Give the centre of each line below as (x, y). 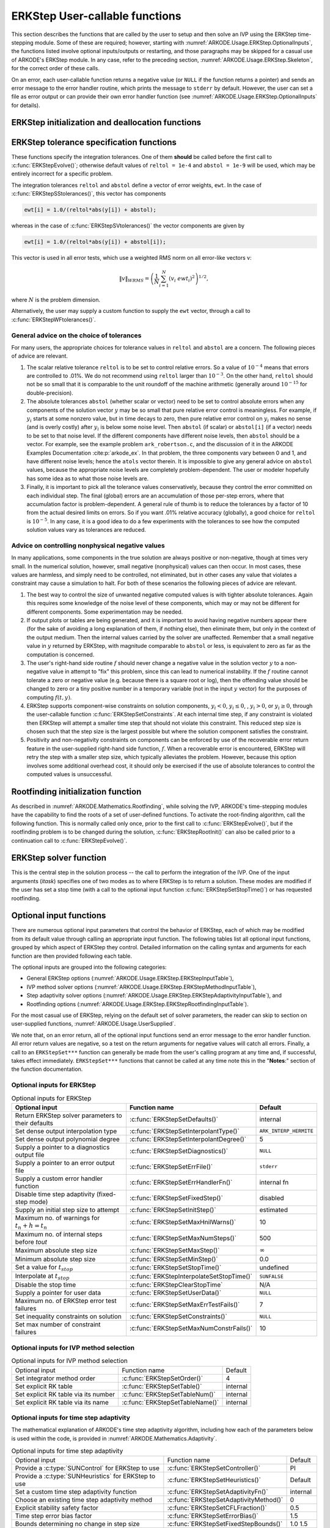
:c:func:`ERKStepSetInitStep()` (173, 1210)
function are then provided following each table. (72, 956)
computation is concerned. (61, 655)
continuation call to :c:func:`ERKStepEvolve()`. (69, 840)
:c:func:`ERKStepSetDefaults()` (174, 1119)
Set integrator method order (55, 1378)
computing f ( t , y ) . (49, 697)
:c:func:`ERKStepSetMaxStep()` (174, 1251)
